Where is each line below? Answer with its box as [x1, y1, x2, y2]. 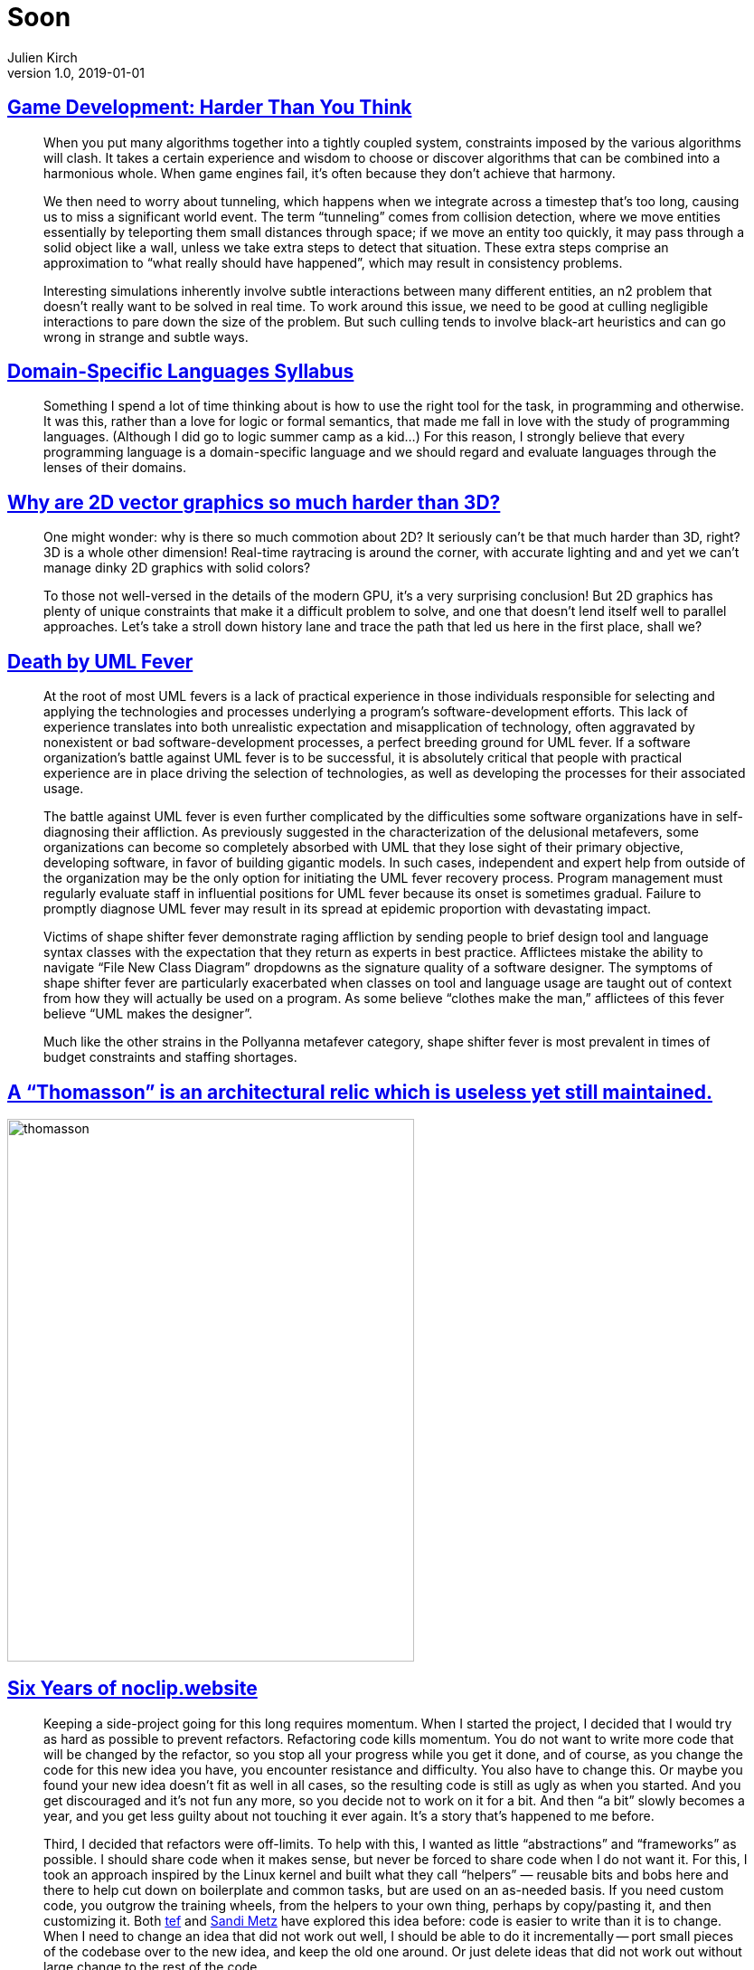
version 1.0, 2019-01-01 [7, 64, 145, 81]
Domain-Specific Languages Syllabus [7, 360, 354, 384]
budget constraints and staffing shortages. [43, 1049, 297, 1066]
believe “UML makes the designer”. [43, 1006, 252, 1022]
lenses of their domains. [43, 459, 187, 476]
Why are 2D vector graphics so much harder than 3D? [7, 490, 501, 514]
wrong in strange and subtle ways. [43, 328, 249, 345]
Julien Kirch [7, 49, 78, 65]
